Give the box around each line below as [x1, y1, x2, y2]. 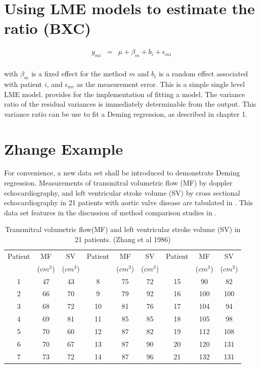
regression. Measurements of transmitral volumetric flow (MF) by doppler [4, 177, 233, 188]
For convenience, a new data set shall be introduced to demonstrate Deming [4, 167, 240, 178]
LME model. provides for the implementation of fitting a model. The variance [4, 88, 245, 99]
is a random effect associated [158, 68, 248, 79]
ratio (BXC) [4, 18, 91, 38]
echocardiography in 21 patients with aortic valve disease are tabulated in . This [4, 197, 253, 208]
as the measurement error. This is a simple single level [76, 78, 245, 89]
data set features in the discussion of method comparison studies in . [4, 207, 217, 217]
